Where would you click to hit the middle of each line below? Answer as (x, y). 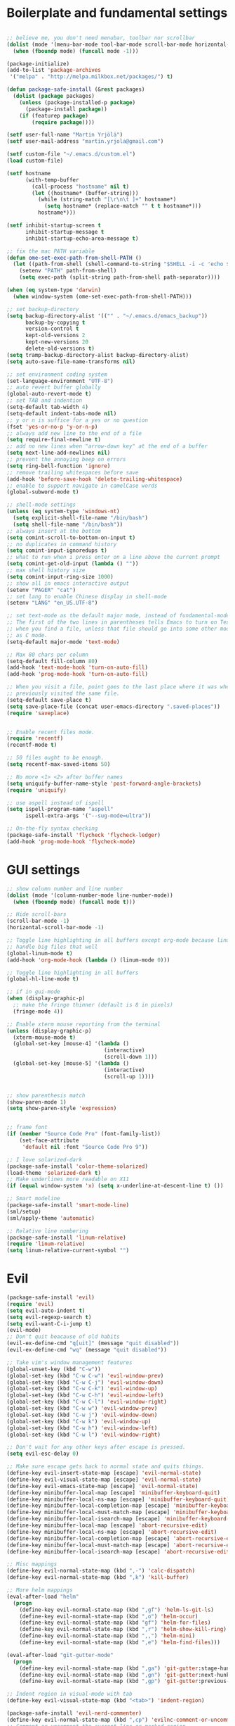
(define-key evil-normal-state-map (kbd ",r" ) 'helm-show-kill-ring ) (123, 1630)
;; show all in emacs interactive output (68, 583)
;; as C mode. (27, 635)
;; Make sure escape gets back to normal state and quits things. (106, 1467)
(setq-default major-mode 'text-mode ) (63, 642)
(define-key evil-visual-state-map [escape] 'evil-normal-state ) (104, 1480)
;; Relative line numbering (48, 1231)
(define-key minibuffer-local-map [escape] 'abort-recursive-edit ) (107, 1525)
